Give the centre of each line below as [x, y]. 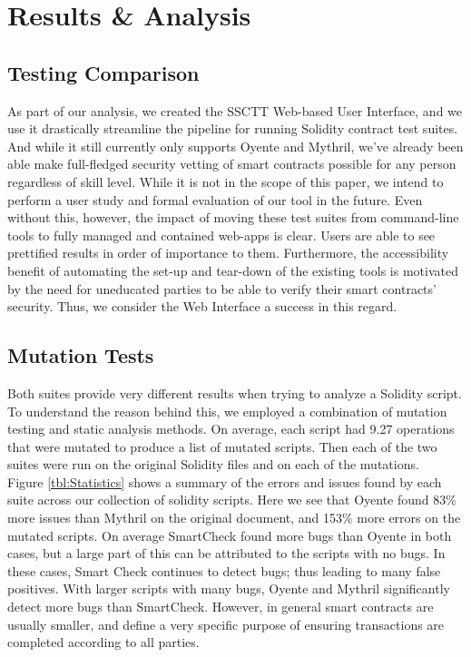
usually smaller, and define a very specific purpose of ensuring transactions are [226, 624]
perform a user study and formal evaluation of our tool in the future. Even [215, 199]
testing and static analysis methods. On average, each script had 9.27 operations [231, 429]
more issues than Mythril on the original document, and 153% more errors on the [234, 518]
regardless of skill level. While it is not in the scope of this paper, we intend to [226, 181]
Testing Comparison [103, 72]
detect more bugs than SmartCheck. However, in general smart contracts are [221, 607]
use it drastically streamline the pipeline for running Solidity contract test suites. [233, 128]
